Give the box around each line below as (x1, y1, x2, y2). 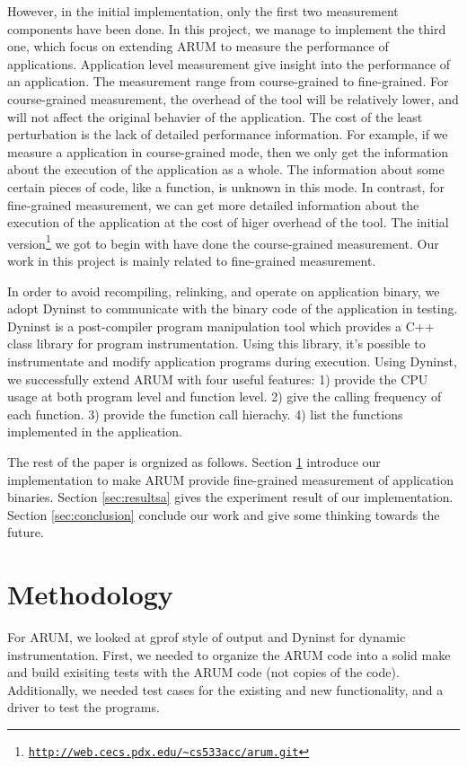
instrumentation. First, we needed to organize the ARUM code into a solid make (7, 645, 451, 664)
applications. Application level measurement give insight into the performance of (7, 54, 451, 73)
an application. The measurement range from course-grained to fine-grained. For (7, 72, 449, 91)
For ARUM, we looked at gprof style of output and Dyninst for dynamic (7, 628, 406, 646)
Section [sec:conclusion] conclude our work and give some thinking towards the (7, 505, 440, 524)
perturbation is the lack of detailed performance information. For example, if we (7, 125, 448, 144)
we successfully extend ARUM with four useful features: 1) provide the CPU (7, 369, 428, 388)
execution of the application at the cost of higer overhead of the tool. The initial (7, 213, 449, 232)
